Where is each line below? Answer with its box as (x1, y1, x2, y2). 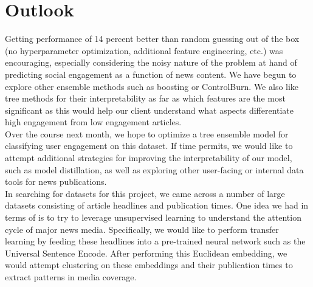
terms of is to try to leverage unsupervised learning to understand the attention (5, 211, 301, 224)
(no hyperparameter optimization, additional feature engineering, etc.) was (5, 44, 283, 57)
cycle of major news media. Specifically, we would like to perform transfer (5, 223, 279, 235)
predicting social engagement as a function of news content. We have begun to (5, 67, 297, 80)
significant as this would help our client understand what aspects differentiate (5, 103, 294, 116)
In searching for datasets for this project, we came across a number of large (5, 187, 285, 199)
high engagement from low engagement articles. (5, 116, 182, 128)
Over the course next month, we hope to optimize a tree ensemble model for (5, 127, 289, 140)
